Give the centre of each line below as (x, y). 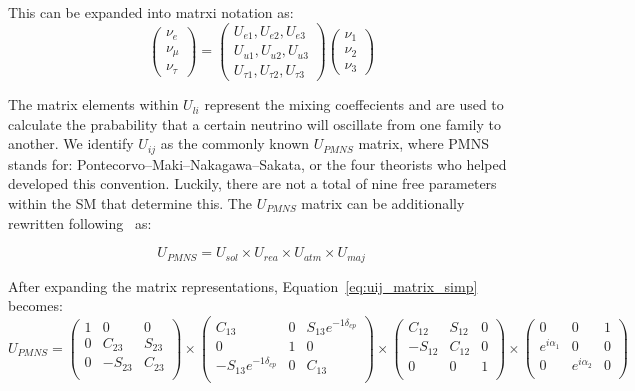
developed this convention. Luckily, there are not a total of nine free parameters (252, 183)
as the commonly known (235, 143)
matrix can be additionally (383, 202)
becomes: (35, 305)
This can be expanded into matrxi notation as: (151, 12)
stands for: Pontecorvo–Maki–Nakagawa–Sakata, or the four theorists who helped (257, 163)
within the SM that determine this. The (130, 202)
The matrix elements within (93, 104)
